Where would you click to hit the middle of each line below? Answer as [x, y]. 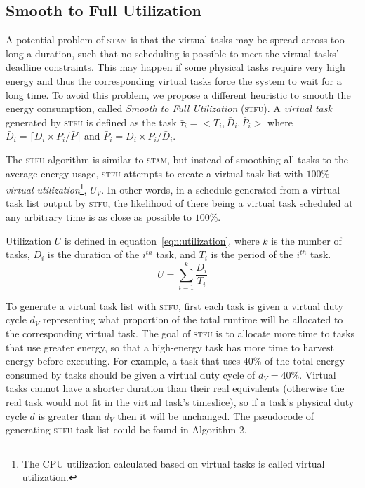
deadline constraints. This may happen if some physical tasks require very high [175, 67]
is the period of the [252, 254]
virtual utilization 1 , [46, 188]
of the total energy [305, 361]
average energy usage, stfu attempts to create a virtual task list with [154, 173]
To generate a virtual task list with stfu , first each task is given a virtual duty [174, 305]
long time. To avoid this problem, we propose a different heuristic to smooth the [178, 94]
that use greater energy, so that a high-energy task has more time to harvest [170, 347]
